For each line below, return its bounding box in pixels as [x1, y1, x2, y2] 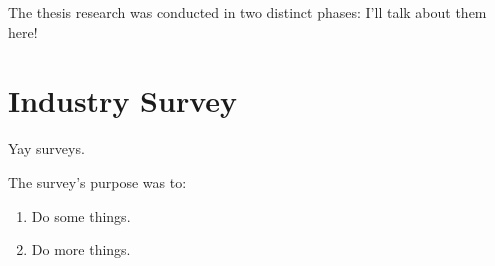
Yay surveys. [8, 138, 85, 159]
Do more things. [31, 239, 131, 260]
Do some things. [31, 205, 131, 226]
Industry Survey [8, 80, 238, 121]
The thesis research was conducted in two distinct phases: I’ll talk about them [8, 2, 487, 22]
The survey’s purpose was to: [8, 171, 187, 192]
